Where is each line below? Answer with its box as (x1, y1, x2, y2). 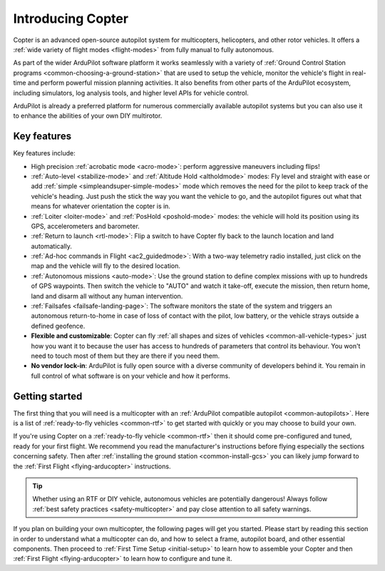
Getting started (13, 390, 83, 402)
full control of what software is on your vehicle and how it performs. (31, 371, 231, 380)
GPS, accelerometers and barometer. (31, 222, 140, 230)
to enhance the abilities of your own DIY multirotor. (13, 111, 163, 120)
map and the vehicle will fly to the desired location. (31, 262, 181, 270)
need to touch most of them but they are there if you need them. (31, 351, 220, 360)
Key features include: (13, 149, 76, 158)
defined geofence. (31, 321, 86, 330)
